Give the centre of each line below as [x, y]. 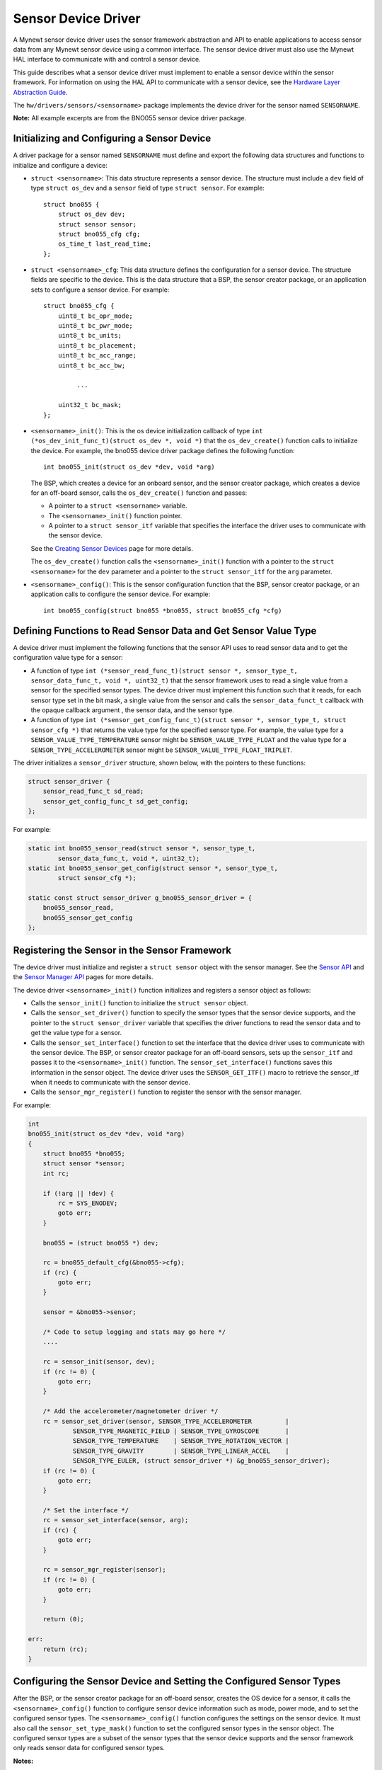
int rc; [56, 1173]
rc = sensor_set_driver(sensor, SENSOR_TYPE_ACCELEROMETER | [166, 1421]
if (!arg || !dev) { [79, 1193]
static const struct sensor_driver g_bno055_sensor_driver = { [140, 898]
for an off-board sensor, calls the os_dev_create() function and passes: [139, 493]
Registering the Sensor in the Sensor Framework [122, 950]
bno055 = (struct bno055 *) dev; [101, 1243]
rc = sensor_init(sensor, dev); [99, 1362]
